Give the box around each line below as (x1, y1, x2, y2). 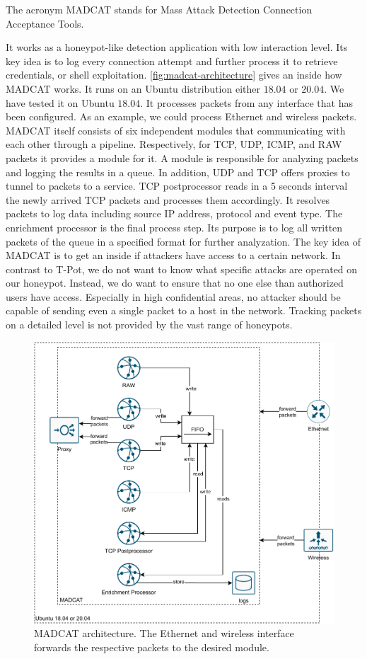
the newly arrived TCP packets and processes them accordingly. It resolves (6, 192, 330, 207)
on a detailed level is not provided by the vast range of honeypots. (6, 317, 293, 332)
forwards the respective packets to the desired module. (34, 639, 269, 654)
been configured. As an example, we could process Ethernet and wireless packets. (6, 109, 357, 124)
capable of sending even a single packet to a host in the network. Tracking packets (6, 303, 362, 318)
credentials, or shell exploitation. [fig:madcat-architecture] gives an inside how (6, 67, 342, 82)
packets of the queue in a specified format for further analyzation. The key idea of (6, 234, 361, 248)
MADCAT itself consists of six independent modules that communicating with (6, 122, 346, 137)
